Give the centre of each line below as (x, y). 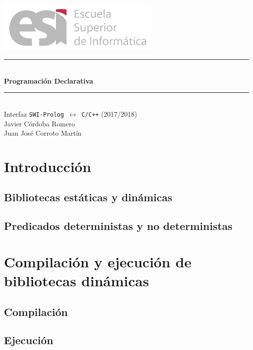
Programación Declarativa (49, 80)
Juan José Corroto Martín (43, 133)
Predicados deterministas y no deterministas (118, 226)
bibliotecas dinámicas (77, 280)
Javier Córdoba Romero (39, 123)
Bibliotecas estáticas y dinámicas (88, 197)
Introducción (48, 166)
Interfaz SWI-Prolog (34, 114)
